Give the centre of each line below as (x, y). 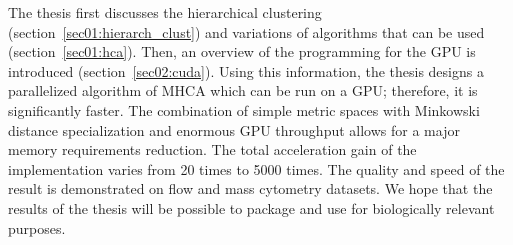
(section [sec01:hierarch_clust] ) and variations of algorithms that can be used (246, 31)
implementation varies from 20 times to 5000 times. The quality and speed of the (256, 168)
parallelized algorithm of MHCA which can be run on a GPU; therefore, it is (243, 90)
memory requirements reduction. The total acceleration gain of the (212, 149)
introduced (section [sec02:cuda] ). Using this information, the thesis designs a (246, 70)
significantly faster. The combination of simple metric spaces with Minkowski (244, 109)
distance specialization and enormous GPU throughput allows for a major (234, 129)
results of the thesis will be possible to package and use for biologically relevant (251, 207)
